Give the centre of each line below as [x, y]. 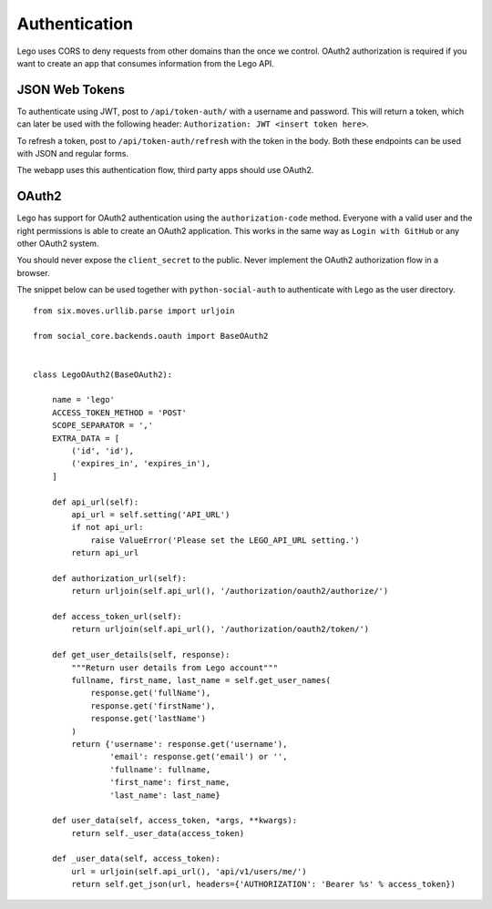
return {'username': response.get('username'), [179, 744]
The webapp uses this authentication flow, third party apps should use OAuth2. [165, 170]
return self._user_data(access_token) [158, 833]
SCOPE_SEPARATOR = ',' [102, 425]
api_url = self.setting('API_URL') [151, 514]
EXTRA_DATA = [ [86, 438]
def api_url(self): [95, 502]
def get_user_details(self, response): [141, 655]
